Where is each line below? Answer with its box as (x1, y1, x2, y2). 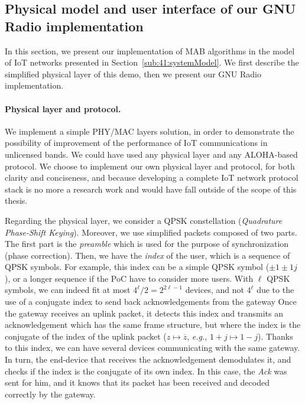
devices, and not (185, 284, 244, 296)
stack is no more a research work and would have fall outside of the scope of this (5, 183, 297, 195)
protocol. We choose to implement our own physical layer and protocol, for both (5, 159, 295, 172)
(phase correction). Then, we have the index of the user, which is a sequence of (5, 249, 290, 261)
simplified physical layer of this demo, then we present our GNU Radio (5, 67, 261, 80)
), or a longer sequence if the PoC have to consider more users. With (5, 272, 254, 284)
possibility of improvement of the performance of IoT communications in (5, 136, 268, 149)
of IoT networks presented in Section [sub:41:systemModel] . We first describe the (5, 56, 299, 69)
